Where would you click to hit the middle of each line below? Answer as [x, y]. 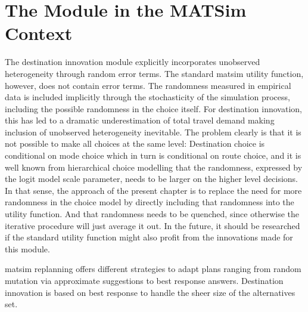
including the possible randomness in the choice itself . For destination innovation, [153, 108]
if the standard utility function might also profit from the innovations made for [149, 237]
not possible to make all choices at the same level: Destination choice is [135, 143]
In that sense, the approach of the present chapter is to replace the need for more [153, 190]
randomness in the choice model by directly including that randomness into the [150, 202]
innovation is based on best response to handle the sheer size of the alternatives [150, 292]
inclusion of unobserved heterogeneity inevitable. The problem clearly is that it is [153, 132]
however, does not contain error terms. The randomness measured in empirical [148, 85]
